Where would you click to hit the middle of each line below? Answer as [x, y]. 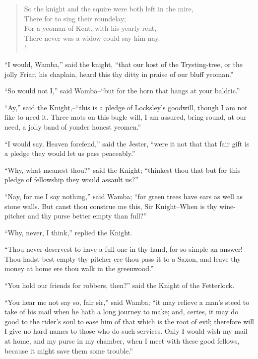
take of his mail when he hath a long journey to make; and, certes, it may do [122, 312]
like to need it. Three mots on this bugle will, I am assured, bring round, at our [126, 117]
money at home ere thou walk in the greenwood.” [79, 268]
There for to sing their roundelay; [75, 18]
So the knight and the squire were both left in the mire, [109, 8]
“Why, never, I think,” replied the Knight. [68, 232]
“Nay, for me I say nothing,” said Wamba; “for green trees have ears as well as [124, 196]
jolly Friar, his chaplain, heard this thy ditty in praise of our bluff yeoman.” [119, 74]
